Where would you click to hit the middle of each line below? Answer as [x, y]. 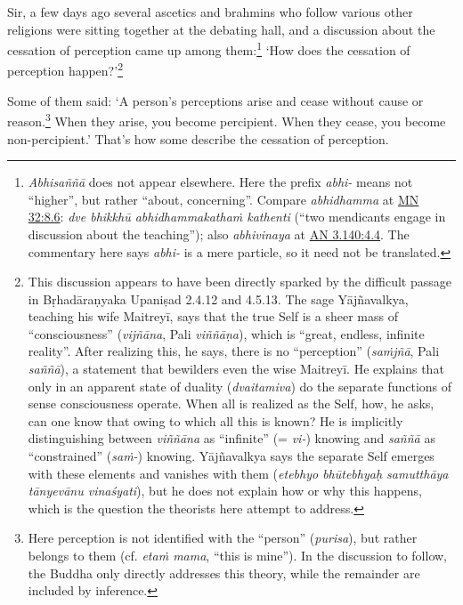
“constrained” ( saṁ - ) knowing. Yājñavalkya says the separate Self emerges [231, 456]
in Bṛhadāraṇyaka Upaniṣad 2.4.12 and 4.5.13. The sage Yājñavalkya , [218, 298]
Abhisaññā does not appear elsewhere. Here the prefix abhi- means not [220, 182]
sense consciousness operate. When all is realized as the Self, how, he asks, [231, 403]
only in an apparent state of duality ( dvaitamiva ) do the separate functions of [240, 386]
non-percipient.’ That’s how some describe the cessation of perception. [198, 138]
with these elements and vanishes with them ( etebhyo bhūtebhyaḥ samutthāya [238, 473]
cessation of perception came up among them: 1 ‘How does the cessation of [209, 48]
